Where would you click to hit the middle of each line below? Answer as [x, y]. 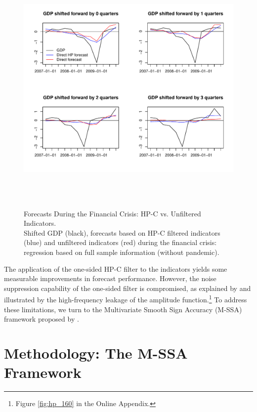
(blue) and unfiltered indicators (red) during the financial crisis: [120, 242]
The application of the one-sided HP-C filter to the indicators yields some [116, 268]
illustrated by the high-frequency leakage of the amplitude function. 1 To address [126, 299]
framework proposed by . [42, 319]
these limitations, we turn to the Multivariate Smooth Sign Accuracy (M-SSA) [123, 309]
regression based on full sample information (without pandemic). [122, 252]
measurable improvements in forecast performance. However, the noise [110, 278]
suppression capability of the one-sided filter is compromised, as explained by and [128, 288]
